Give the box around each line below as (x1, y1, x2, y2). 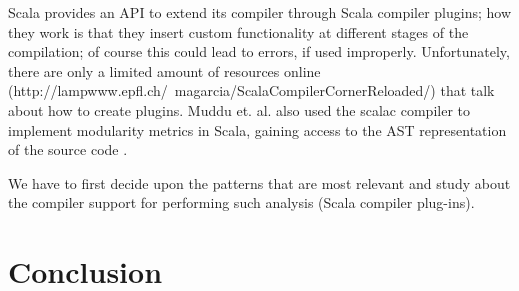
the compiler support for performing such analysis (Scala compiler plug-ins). (8, 192, 475, 213)
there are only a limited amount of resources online (8, 60, 321, 81)
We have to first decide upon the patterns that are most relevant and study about (8, 172, 511, 193)
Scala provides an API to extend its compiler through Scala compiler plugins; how (8, 2, 512, 22)
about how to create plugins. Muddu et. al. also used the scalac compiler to (8, 99, 470, 120)
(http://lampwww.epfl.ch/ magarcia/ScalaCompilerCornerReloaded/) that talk (8, 80, 495, 101)
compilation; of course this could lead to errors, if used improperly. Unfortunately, (8, 41, 510, 62)
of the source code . (8, 139, 128, 160)
